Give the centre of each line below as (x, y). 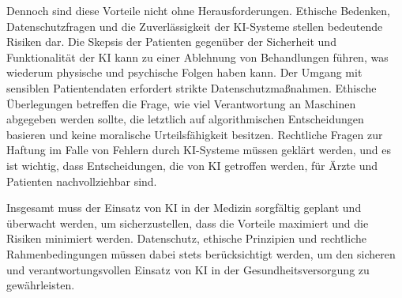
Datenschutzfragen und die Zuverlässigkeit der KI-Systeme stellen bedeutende (195, 26)
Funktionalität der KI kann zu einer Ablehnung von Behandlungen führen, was (197, 57)
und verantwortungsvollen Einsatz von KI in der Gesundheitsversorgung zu (188, 269)
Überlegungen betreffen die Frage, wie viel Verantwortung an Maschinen (181, 103)
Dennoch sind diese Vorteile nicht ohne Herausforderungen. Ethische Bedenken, (199, 10)
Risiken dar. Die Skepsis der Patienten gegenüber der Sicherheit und (171, 41)
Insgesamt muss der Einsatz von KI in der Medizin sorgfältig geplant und (184, 207)
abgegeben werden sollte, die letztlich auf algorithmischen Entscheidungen (185, 119)
